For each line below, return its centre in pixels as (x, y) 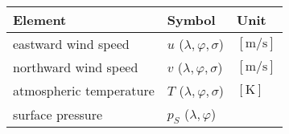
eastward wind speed (71, 44)
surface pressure (58, 114)
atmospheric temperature (84, 90)
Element (40, 20)
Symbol (191, 20)
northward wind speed (76, 67)
